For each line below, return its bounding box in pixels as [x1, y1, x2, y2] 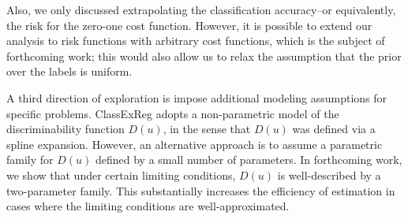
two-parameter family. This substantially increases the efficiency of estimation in [6, 182, 395, 199]
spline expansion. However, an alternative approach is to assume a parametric [6, 135, 383, 152]
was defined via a [292, 121, 376, 137]
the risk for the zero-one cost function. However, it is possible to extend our [6, 17, 372, 33]
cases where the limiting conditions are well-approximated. [6, 198, 290, 214]
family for [6, 151, 54, 168]
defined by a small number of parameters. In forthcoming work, [95, 151, 402, 168]
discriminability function [6, 121, 125, 137]
